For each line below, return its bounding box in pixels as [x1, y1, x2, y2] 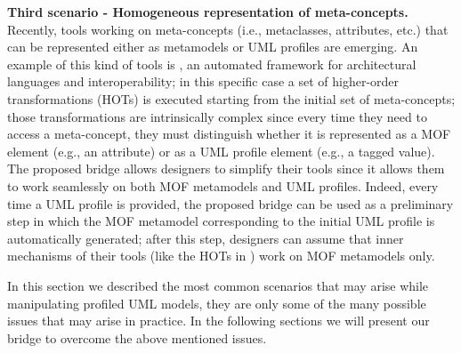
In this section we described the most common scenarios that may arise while [7, 276, 429, 294]
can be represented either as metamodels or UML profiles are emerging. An [7, 37, 418, 56]
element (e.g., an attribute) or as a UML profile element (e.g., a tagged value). [7, 141, 435, 160]
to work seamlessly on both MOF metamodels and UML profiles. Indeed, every [7, 176, 439, 195]
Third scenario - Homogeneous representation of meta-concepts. [7, 3, 408, 20]
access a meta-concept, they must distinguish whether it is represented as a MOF [7, 124, 451, 143]
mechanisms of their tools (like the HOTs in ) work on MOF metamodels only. [7, 246, 435, 265]
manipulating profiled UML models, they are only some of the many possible [7, 293, 426, 312]
